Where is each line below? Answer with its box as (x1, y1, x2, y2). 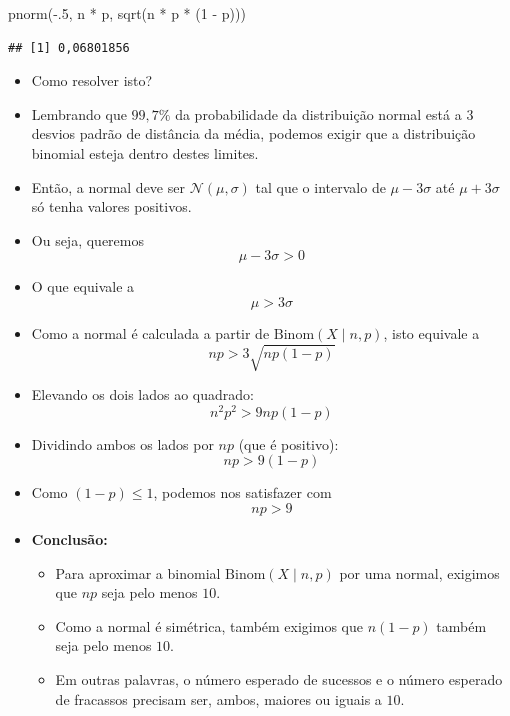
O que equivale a (31, 276, 135, 297)
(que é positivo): (238, 433, 339, 454)
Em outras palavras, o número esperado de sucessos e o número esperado (55, 668, 503, 689)
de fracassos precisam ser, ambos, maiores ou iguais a (55, 688, 382, 709)
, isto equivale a (383, 322, 480, 343)
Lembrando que (31, 103, 127, 124)
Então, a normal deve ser (31, 176, 185, 197)
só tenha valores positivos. (31, 196, 192, 217)
